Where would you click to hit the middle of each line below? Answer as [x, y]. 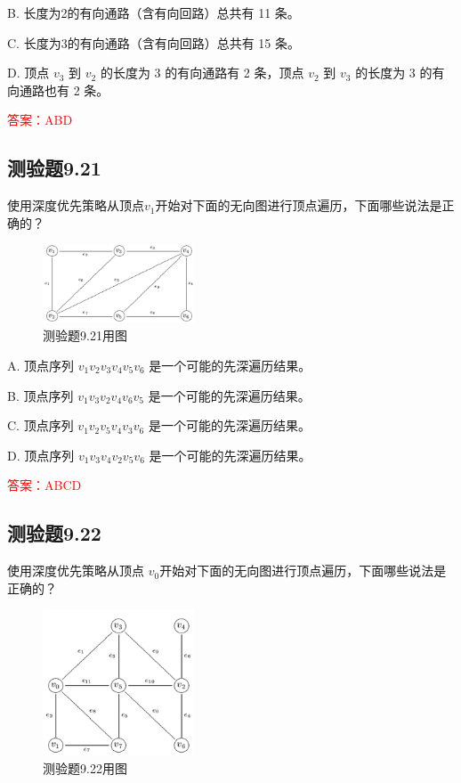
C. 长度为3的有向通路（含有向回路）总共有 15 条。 [154, 42]
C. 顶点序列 [40, 425]
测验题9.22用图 [85, 767]
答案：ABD [40, 120]
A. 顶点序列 [41, 365]
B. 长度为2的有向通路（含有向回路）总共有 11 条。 [154, 12]
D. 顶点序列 [41, 455]
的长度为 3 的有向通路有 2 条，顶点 [202, 73]
